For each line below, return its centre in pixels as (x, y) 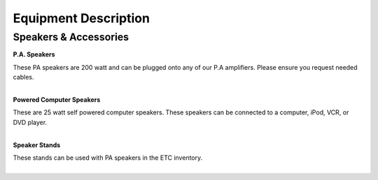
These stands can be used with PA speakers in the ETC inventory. (108, 158)
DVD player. (30, 122)
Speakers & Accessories (71, 37)
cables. (23, 77)
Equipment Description (82, 18)
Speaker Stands (37, 145)
